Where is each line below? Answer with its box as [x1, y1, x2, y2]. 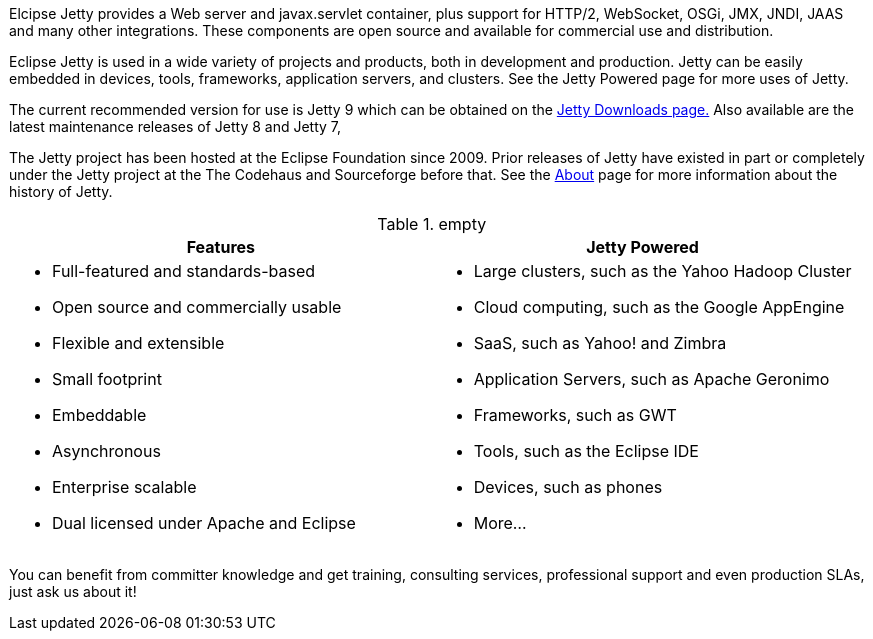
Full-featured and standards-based [52, 261, 316, 281]
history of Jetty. [9, 183, 113, 200]
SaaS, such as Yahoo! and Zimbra [473, 333, 727, 353]
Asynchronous [52, 441, 161, 461]
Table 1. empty [377, 214, 487, 234]
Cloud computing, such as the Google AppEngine [473, 297, 845, 317]
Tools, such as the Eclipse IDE [473, 441, 699, 461]
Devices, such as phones [473, 477, 663, 497]
